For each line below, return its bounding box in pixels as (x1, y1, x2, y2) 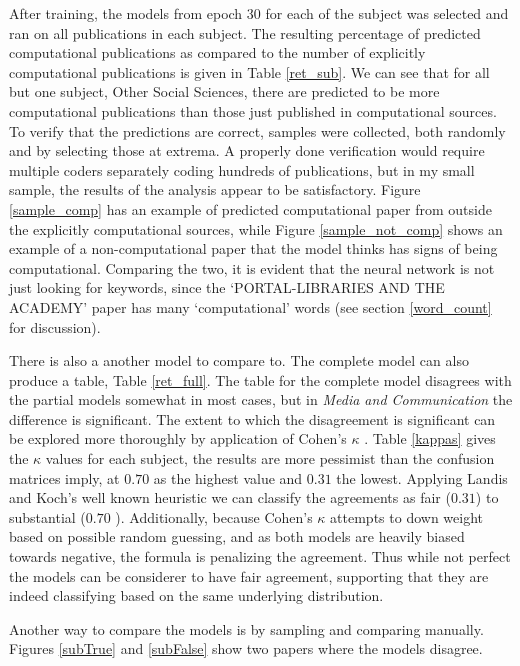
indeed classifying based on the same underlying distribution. (9, 585, 384, 606)
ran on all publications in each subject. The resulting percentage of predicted (9, 22, 481, 43)
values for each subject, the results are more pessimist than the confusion (45, 448, 495, 469)
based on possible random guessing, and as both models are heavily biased (9, 526, 465, 547)
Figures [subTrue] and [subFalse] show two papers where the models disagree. (9, 638, 483, 659)
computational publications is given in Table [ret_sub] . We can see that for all (9, 61, 490, 82)
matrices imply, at (9, 467, 120, 488)
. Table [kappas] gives (364, 428, 496, 449)
